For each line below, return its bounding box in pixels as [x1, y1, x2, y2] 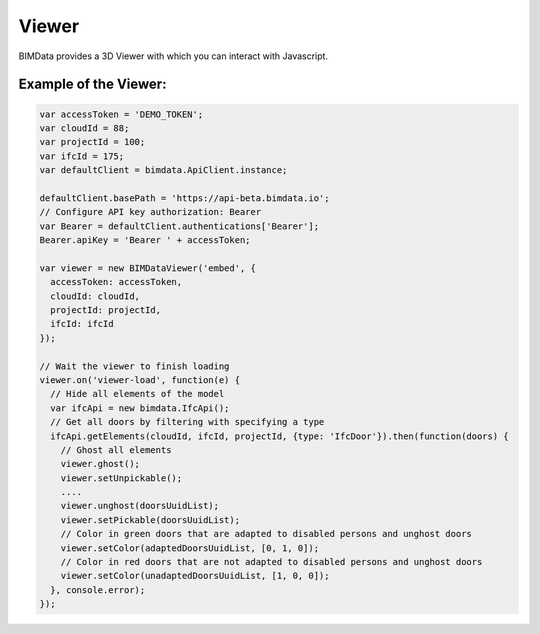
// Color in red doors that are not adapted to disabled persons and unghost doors [60, 556, 483, 568]
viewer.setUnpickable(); [60, 472, 183, 484]
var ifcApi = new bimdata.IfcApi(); [50, 402, 230, 414]
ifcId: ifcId [50, 318, 114, 330]
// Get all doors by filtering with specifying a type [50, 416, 325, 428]
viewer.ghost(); [60, 458, 140, 470]
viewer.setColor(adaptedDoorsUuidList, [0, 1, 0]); [60, 542, 320, 554]
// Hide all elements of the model [50, 388, 225, 400]
